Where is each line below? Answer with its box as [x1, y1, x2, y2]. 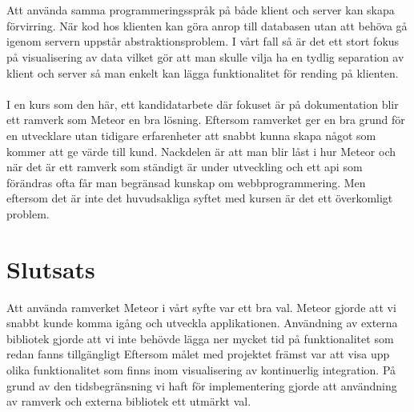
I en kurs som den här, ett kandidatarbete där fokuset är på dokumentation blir [6, 95, 399, 112]
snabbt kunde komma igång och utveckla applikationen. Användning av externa [6, 314, 398, 331]
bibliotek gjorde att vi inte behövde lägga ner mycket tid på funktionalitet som [6, 330, 394, 346]
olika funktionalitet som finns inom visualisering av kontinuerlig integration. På [6, 362, 396, 378]
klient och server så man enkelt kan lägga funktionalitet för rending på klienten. [6, 64, 399, 81]
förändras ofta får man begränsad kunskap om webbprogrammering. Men [6, 174, 366, 190]
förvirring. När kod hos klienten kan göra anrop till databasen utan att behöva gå [6, 17, 408, 34]
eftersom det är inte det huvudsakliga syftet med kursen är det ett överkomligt [6, 190, 393, 206]
